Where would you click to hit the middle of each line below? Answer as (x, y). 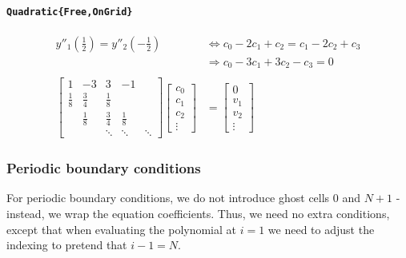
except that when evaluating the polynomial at (122, 229)
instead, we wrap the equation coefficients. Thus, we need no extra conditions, (198, 214)
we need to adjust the (321, 229)
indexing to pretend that (67, 245)
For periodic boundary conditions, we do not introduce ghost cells (168, 198)
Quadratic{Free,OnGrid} (70, 12)
